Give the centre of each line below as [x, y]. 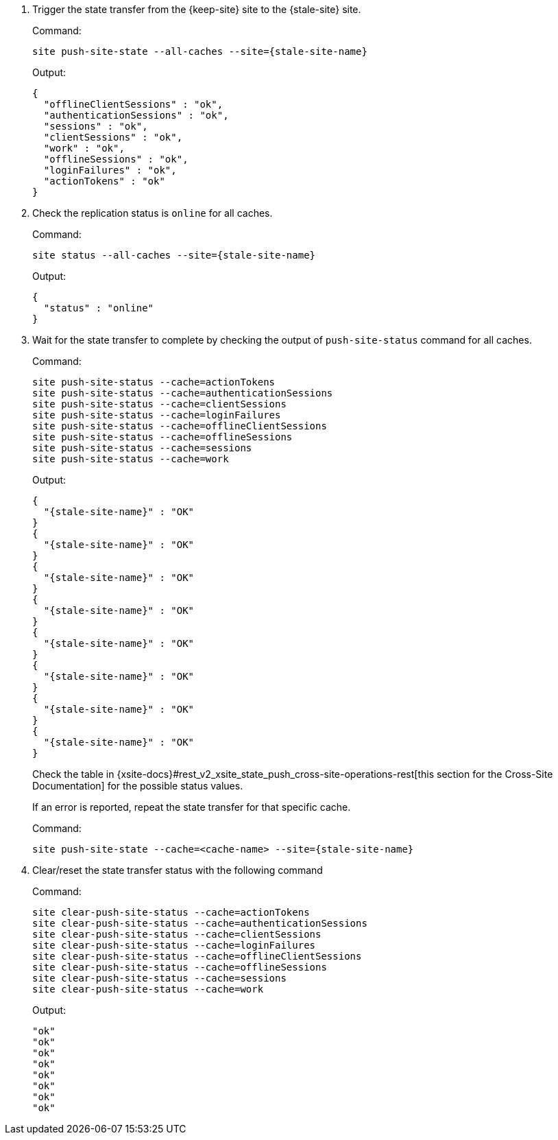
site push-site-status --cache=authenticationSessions [183, 393]
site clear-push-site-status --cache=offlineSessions [180, 967]
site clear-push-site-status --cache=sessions [159, 978]
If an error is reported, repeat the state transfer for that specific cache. [192, 807]
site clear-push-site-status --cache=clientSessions [177, 934]
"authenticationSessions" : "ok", [136, 115]
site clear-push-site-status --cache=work [148, 989]
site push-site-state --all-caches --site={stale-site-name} [200, 51]
